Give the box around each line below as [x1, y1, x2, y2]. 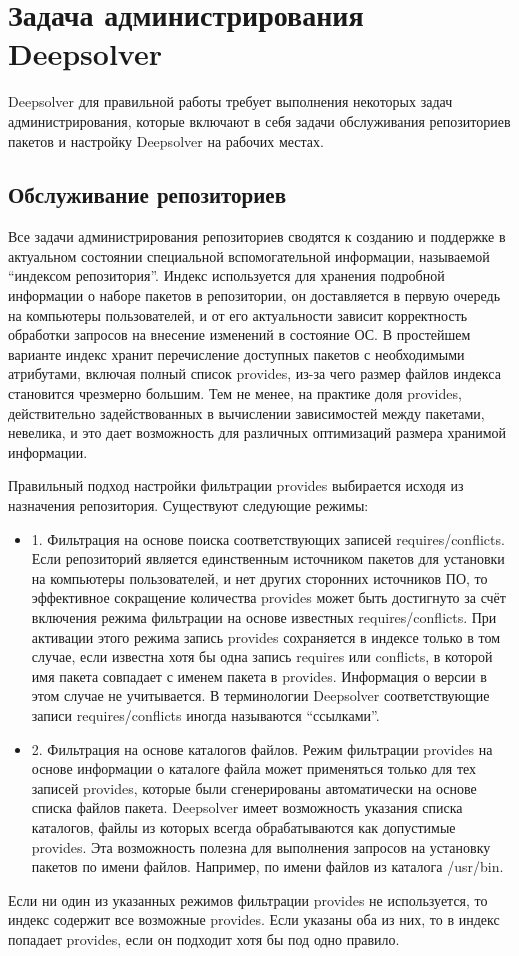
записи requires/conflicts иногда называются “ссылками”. [31, 704, 380, 725]
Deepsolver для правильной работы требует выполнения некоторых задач [8, 91, 453, 112]
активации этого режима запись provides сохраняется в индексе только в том [31, 626, 500, 647]
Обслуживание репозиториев [8, 179, 287, 210]
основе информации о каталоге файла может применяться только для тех [31, 758, 477, 779]
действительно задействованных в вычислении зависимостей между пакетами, [8, 402, 485, 423]
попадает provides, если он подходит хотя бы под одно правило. [8, 928, 400, 949]
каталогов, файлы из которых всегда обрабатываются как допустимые [31, 816, 456, 837]
